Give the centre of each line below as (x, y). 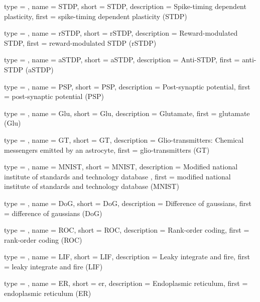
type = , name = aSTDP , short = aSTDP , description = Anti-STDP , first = (122, 60)
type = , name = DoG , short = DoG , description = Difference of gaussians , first (128, 203)
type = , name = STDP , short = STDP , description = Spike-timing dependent (125, 6)
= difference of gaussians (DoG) (53, 213)
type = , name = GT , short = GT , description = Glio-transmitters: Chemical (124, 139)
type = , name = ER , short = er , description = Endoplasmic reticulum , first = (126, 283)
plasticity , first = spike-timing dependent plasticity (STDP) (96, 16)
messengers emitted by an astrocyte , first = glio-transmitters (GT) (107, 149)
